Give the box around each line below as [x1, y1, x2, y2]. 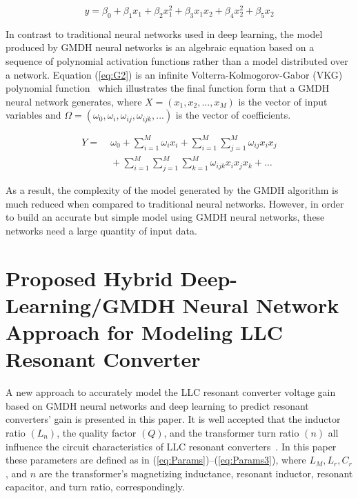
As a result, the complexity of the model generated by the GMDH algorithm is [6, 183, 339, 197]
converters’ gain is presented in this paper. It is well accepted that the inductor [6, 412, 341, 426]
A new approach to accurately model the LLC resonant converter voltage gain [6, 385, 336, 399]
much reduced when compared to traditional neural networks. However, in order [6, 196, 344, 210]
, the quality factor [57, 425, 137, 439]
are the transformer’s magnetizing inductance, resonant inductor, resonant [39, 466, 353, 480]
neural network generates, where [6, 94, 142, 108]
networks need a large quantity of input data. [6, 223, 197, 237]
